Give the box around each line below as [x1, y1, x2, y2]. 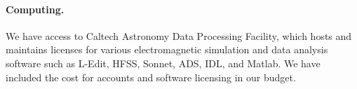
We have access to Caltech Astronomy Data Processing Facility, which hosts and [6, 28, 352, 43]
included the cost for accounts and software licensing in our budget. [6, 69, 296, 84]
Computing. [6, 1, 65, 16]
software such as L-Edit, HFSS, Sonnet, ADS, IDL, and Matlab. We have [6, 55, 321, 70]
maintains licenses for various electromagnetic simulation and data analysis [6, 42, 328, 57]
